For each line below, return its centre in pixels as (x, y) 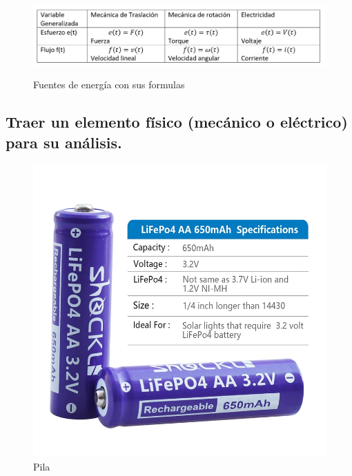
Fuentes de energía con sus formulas (109, 85)
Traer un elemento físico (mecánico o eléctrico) (177, 122)
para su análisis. (64, 142)
